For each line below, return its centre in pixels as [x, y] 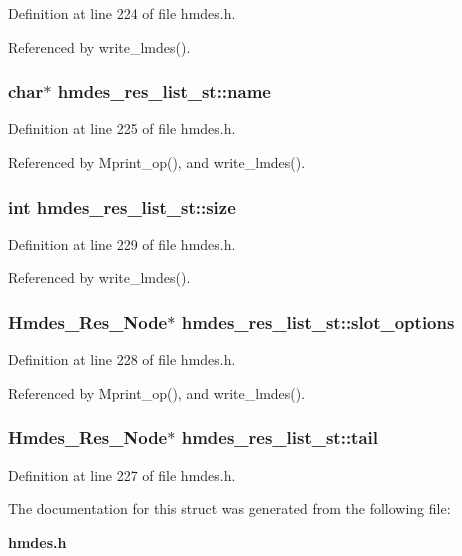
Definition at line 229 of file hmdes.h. [122, 243]
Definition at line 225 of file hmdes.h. [122, 128]
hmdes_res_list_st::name [164, 91]
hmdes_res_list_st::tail [280, 437]
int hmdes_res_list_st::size [122, 206]
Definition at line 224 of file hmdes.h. [122, 13]
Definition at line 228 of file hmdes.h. [122, 359]
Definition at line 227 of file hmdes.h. [122, 474]
